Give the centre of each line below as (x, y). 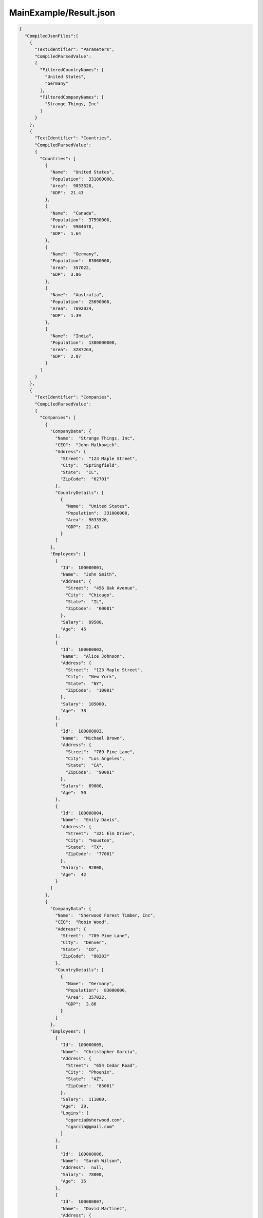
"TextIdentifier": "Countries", (73, 138)
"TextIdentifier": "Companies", (73, 397)
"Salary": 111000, (84, 1099)
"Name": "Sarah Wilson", (91, 1161)
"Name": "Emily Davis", (90, 820)
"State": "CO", (80, 949)
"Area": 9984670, (72, 227)
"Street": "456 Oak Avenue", (102, 588)
